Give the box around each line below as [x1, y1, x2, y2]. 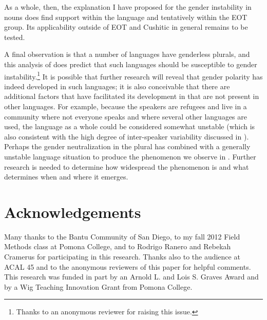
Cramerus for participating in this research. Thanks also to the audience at [4, 251, 240, 262]
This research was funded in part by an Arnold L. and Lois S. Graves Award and [4, 271, 259, 282]
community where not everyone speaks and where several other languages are [4, 111, 247, 122]
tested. [4, 31, 25, 42]
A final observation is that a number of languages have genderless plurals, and [4, 49, 250, 59]
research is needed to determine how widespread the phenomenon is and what [4, 161, 249, 172]
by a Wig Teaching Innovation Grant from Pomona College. [4, 281, 193, 292]
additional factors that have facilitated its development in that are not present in [4, 91, 259, 102]
